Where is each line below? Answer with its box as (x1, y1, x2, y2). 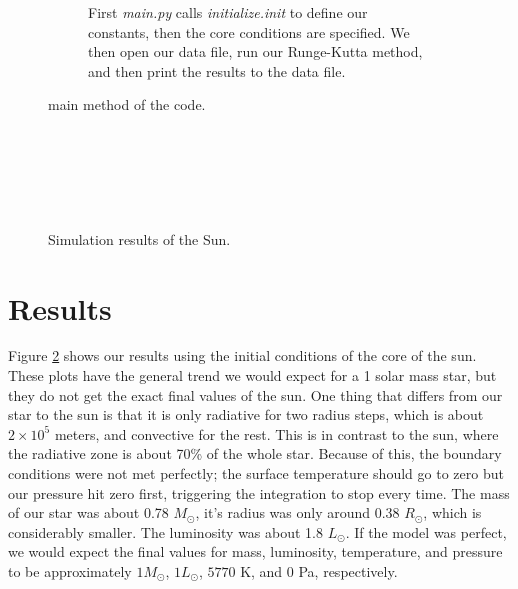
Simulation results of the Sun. (48, 228, 231, 249)
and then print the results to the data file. (88, 60, 346, 81)
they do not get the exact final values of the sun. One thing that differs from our (8, 384, 503, 405)
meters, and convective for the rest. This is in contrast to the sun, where (54, 423, 499, 444)
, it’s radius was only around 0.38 (195, 502, 400, 523)
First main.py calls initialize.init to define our (88, 2, 368, 22)
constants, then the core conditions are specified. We (88, 21, 410, 42)
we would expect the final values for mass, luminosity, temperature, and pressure (8, 541, 503, 562)
